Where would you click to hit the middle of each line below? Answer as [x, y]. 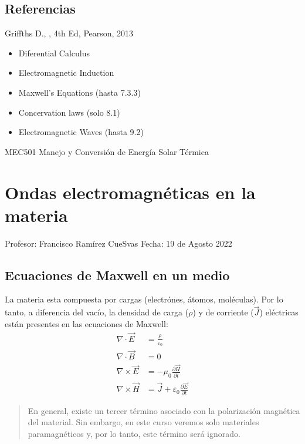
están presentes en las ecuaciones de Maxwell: [87, 323]
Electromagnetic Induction [66, 73]
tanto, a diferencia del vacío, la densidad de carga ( [97, 312]
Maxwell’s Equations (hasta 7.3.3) [79, 92]
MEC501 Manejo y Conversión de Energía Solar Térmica [107, 151]
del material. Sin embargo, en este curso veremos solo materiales [143, 422]
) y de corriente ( [223, 312]
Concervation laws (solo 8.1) [69, 112]
